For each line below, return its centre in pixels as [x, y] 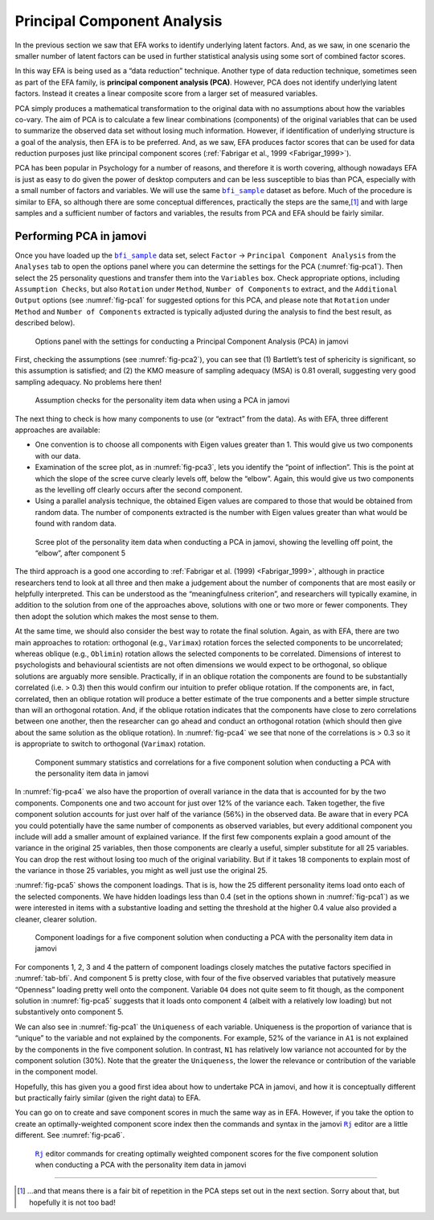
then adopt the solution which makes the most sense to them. [117, 616]
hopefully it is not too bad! [72, 1202]
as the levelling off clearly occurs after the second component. [139, 489]
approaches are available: [57, 430]
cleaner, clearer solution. [56, 919]
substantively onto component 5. [69, 1012]
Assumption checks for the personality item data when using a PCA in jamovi [162, 400]
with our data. [58, 455]
